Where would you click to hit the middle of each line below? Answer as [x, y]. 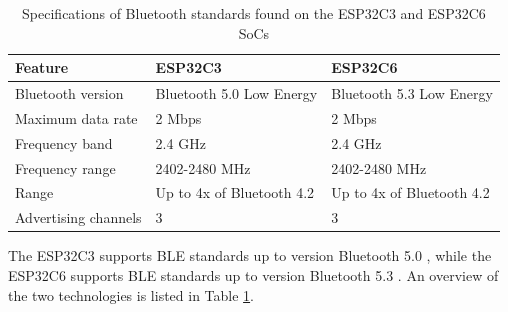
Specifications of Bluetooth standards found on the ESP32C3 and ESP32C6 [254, 13]
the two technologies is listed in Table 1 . [131, 294]
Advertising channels [78, 217]
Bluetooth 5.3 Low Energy [412, 93]
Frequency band [64, 142]
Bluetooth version [69, 93]
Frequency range [65, 167]
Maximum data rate [76, 117]
